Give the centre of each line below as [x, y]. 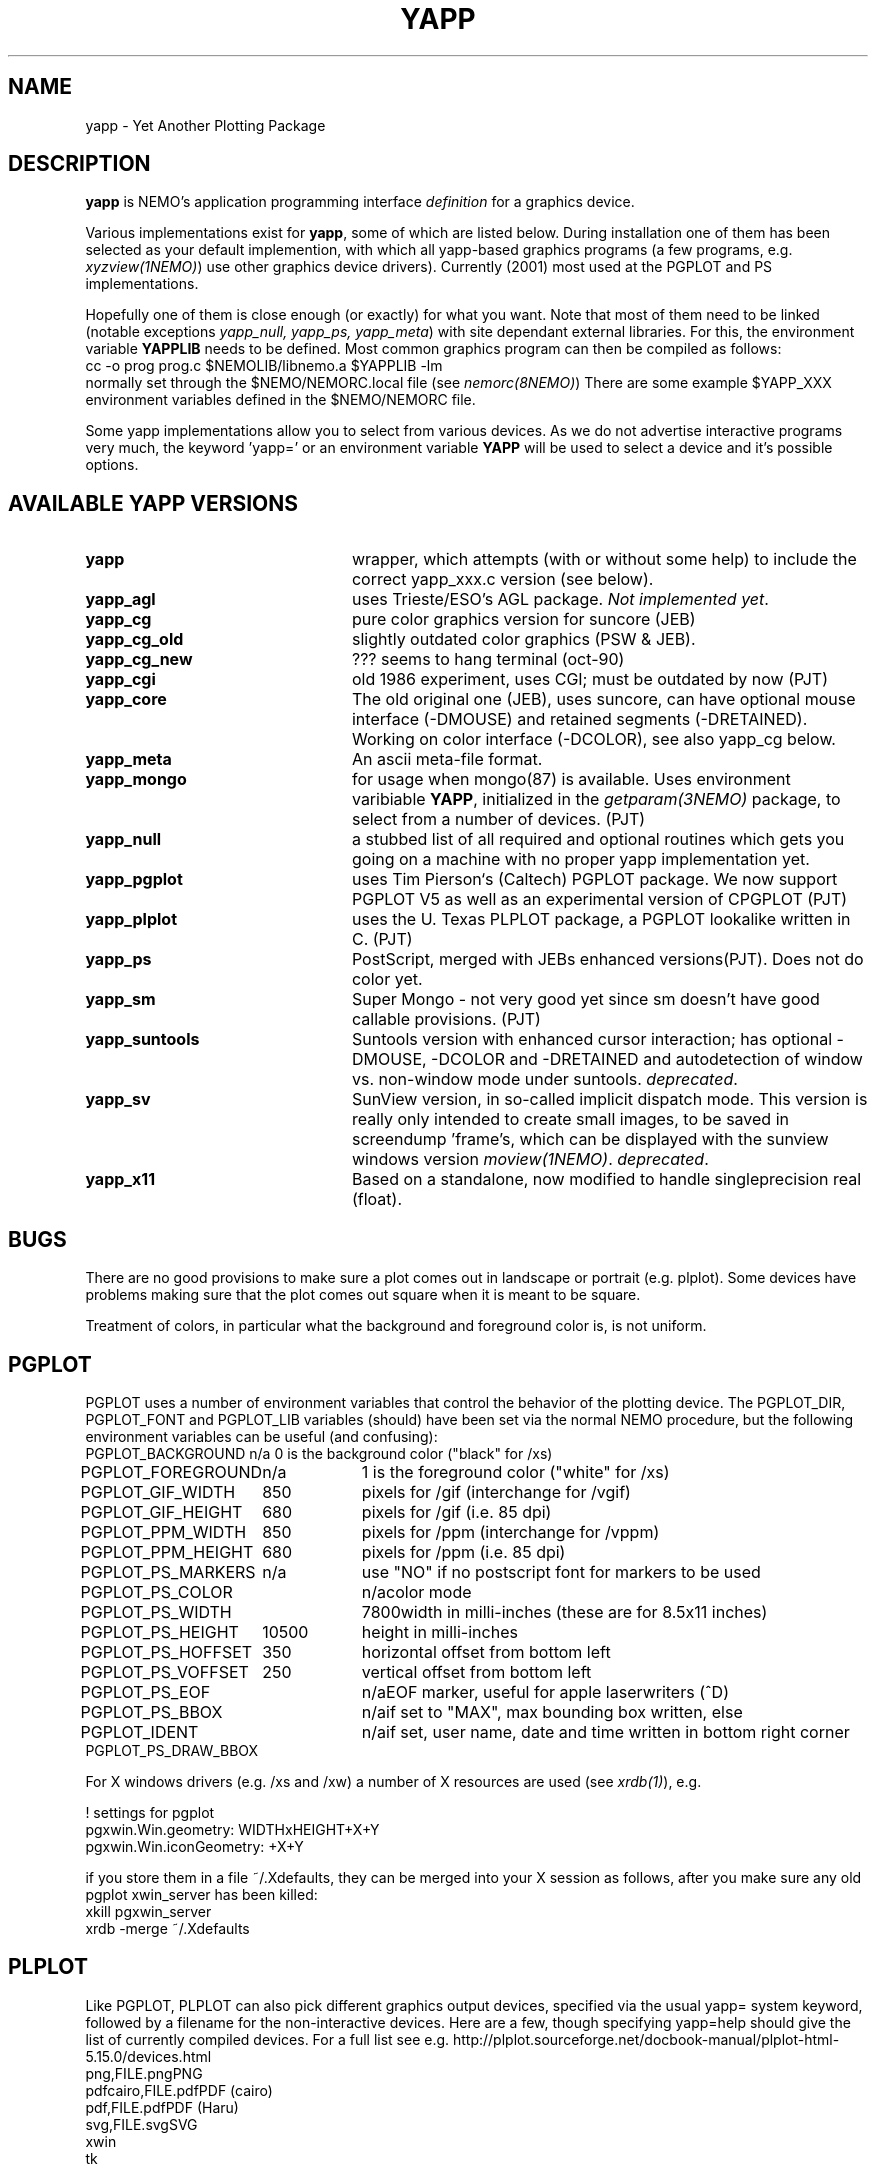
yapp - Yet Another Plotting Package [205, 125]
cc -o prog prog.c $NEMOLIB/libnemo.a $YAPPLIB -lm [264, 366]
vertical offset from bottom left [476, 1671]
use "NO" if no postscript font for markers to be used [561, 1571]
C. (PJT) [382, 939]
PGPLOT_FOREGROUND [171, 1471]
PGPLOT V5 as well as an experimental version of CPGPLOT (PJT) [599, 899]
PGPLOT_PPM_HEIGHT [167, 1551]
